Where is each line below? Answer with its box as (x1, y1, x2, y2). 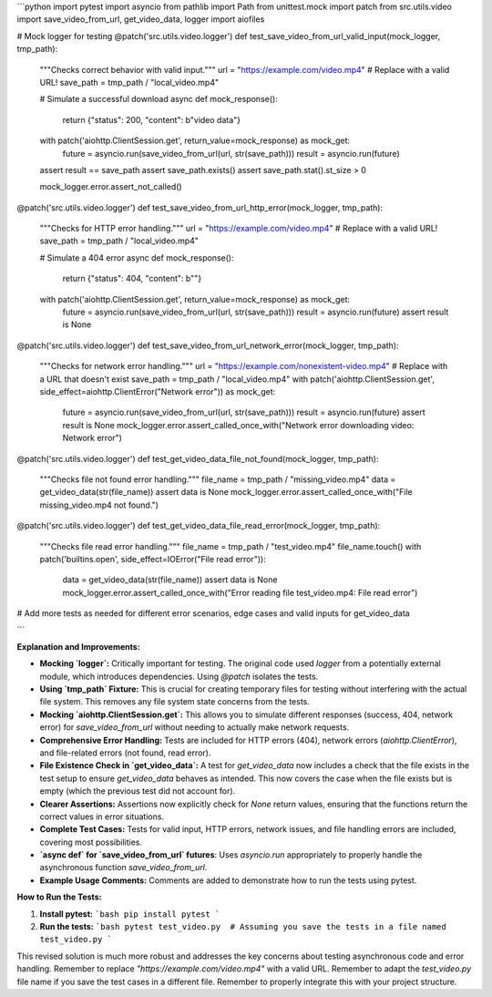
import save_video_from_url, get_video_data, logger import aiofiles (16, 14, 265, 25)
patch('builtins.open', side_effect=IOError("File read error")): (39, 553, 266, 564)
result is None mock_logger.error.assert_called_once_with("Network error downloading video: (62, 419, 415, 430)
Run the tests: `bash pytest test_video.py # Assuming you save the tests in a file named (39, 921, 446, 932)
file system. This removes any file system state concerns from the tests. (39, 696, 310, 707)
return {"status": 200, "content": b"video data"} (62, 114, 241, 125)
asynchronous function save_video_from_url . (39, 862, 208, 873)
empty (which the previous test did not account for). (39, 786, 236, 797)
